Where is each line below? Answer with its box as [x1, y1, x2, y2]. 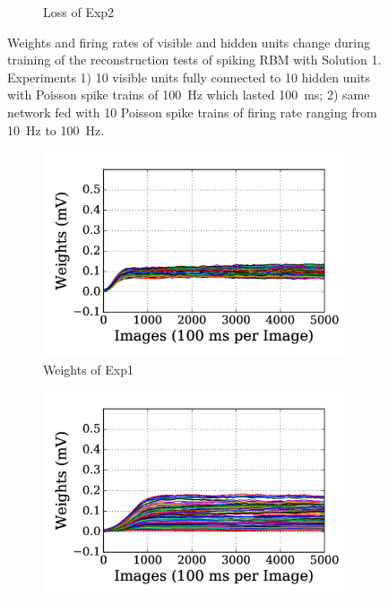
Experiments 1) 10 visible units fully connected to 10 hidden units [7, 67, 371, 86]
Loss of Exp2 [43, 3, 115, 21]
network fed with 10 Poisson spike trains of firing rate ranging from [7, 102, 377, 121]
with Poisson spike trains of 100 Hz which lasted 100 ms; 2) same [7, 85, 370, 104]
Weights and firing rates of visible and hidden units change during [7, 32, 370, 51]
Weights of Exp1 [43, 359, 134, 378]
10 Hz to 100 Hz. [7, 120, 105, 139]
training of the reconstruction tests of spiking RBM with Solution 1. [7, 50, 382, 69]
